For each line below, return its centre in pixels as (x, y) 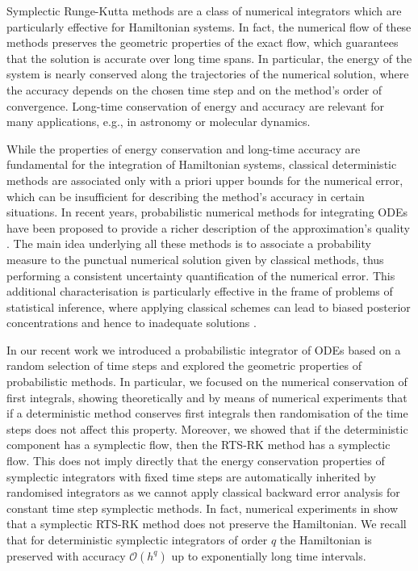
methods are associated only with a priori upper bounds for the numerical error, (205, 180)
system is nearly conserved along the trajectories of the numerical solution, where (208, 74)
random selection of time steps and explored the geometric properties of (184, 365)
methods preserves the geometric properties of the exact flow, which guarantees (203, 42)
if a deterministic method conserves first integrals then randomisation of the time (207, 413)
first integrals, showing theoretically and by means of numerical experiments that (207, 397)
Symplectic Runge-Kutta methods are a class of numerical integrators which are (204, 10)
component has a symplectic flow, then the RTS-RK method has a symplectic (199, 445)
